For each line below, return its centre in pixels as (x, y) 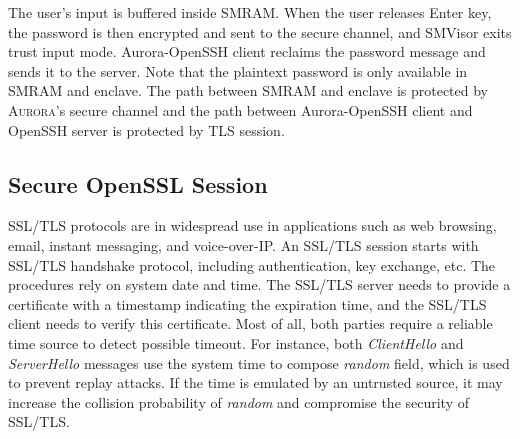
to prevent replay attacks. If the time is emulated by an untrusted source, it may (255, 382)
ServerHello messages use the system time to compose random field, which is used (259, 362)
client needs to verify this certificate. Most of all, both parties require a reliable (250, 323)
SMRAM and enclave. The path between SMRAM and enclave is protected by (248, 90)
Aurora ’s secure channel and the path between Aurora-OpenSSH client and (240, 109)
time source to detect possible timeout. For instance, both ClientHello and (236, 342)
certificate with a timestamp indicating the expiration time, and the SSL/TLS (247, 303)
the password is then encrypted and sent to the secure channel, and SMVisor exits (260, 31)
